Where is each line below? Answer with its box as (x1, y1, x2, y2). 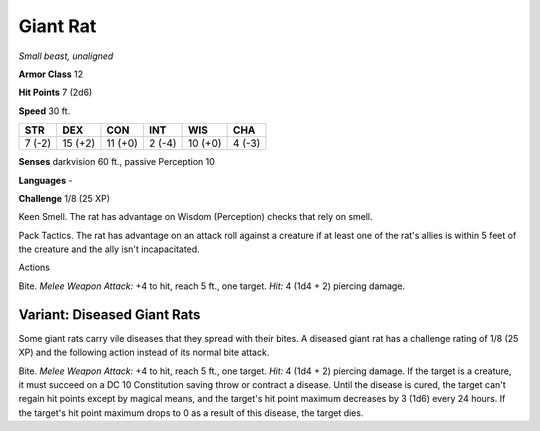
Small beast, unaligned (18, 50, 114, 62)
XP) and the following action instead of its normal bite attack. (18, 346, 270, 359)
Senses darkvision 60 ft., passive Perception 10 (18, 156, 215, 168)
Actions (18, 261, 50, 274)
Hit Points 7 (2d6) (18, 86, 93, 99)
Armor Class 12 (18, 68, 84, 80)
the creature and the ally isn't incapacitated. (18, 243, 200, 255)
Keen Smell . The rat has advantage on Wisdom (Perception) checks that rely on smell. (18, 211, 374, 223)
